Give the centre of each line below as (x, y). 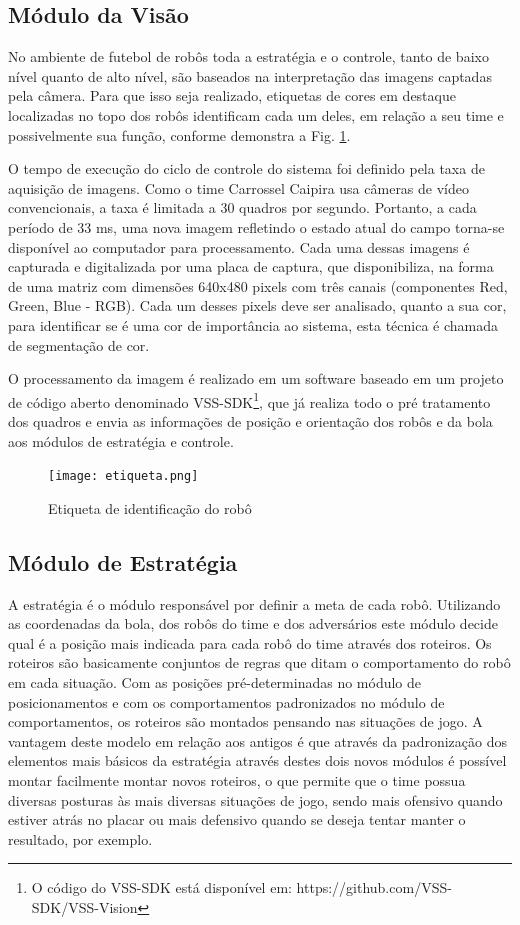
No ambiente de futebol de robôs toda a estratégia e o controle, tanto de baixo (248, 56)
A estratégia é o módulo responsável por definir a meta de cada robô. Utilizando (254, 603)
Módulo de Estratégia (123, 561)
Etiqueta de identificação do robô (150, 507)
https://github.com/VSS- (374, 887)
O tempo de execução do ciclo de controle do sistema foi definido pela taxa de (246, 168)
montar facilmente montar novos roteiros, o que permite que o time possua (237, 779)
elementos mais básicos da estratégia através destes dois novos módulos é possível (257, 760)
